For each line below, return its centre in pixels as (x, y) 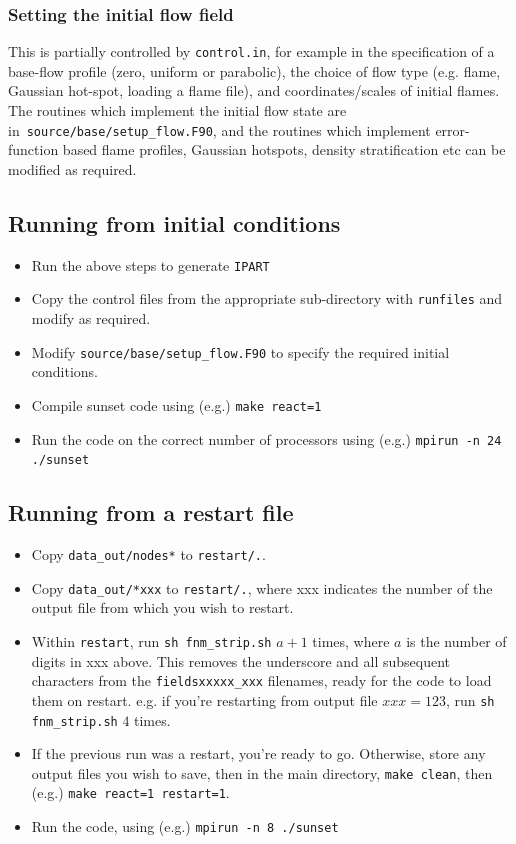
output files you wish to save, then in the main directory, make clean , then (262, 772)
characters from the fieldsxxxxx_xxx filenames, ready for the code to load (261, 680)
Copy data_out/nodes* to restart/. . (148, 554)
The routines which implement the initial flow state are (177, 110)
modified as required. (72, 168)
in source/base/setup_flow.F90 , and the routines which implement (219, 129)
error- (452, 129)
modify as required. (91, 318)
